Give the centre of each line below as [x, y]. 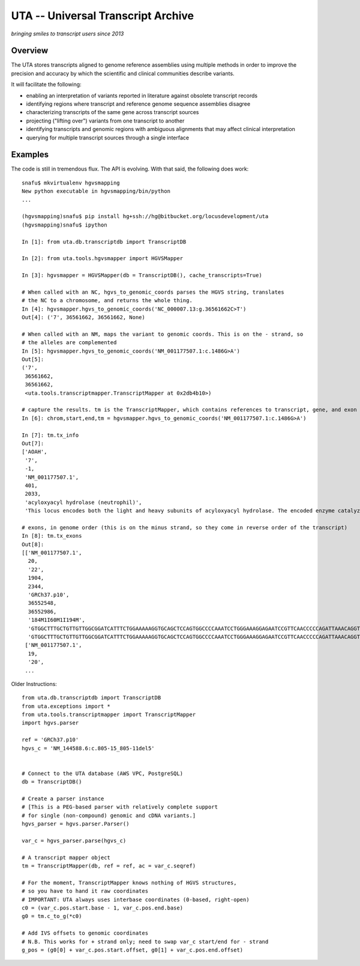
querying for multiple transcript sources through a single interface [107, 138]
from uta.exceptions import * [66, 706]
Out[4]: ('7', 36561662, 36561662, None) [83, 317]
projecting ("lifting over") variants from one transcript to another [105, 121]
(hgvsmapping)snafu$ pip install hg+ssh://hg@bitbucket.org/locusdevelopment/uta [145, 217]
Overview [30, 51]
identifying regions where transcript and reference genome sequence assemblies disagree [138, 104]
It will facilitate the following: [46, 85]
